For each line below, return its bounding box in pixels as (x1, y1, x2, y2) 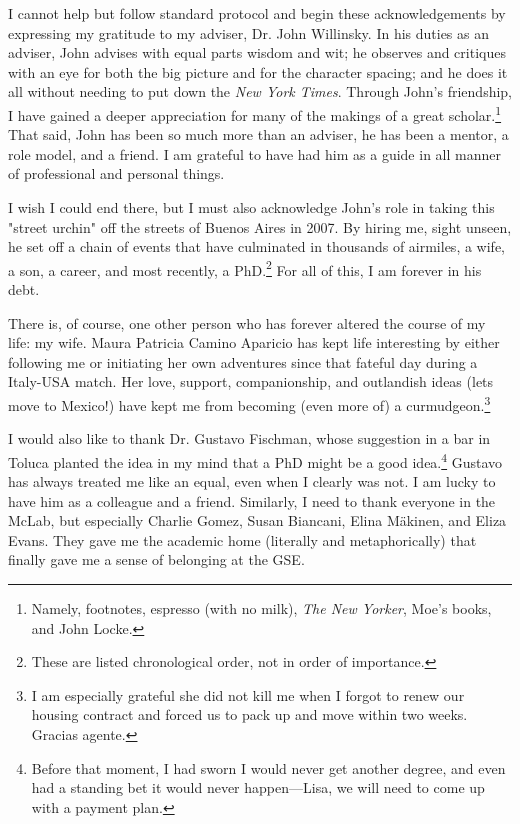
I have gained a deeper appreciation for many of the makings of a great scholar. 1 (8, 101, 502, 125)
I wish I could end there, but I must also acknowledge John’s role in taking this (8, 197, 495, 217)
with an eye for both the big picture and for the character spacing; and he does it (8, 61, 508, 82)
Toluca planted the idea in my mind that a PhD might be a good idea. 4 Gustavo (8, 448, 503, 472)
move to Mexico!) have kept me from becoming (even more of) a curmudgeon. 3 (8, 392, 491, 415)
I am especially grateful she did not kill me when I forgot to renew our (31, 684, 465, 705)
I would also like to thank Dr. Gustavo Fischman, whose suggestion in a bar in (8, 428, 491, 449)
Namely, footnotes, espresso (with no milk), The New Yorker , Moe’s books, (31, 598, 492, 619)
